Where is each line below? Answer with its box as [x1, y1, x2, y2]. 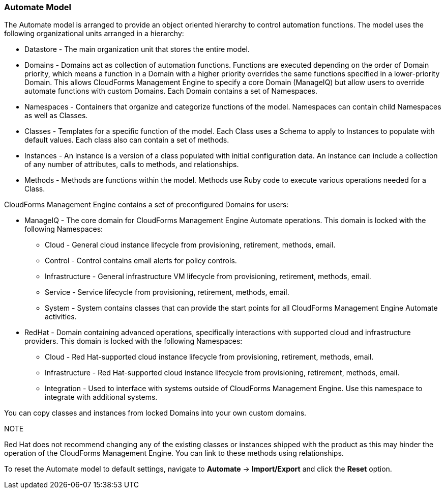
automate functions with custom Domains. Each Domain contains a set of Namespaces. [24, 87, 317, 96]
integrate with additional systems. [45, 393, 158, 402]
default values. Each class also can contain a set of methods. [24, 135, 229, 145]
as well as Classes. [24, 111, 88, 120]
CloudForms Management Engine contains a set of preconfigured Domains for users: [4, 200, 289, 209]
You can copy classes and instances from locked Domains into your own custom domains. [4, 408, 307, 418]
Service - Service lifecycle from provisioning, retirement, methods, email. [45, 288, 289, 297]
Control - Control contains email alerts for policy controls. [45, 256, 237, 265]
